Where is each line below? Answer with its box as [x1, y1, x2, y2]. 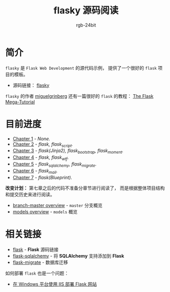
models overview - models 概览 [12, 208, 78, 215]
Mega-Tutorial [5, 98, 35, 105]
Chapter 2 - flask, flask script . [12, 141, 73, 149]
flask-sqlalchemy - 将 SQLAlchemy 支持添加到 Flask [12, 253, 124, 259]
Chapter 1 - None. [12, 135, 50, 141]
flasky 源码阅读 [53, 5, 119, 16]
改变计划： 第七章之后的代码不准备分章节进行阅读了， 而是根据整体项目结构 [5, 185, 165, 191]
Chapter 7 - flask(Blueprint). [12, 174, 73, 180]
